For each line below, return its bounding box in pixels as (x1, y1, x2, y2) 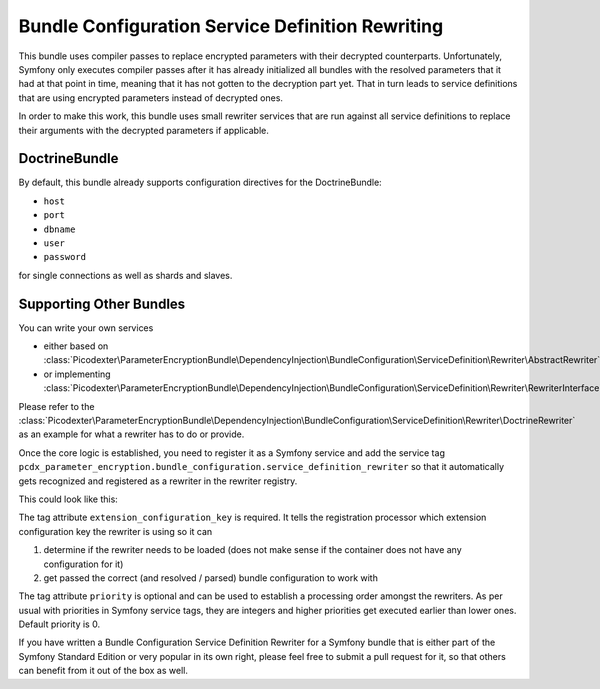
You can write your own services (18, 321, 154, 334)
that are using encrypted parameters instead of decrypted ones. (18, 91, 284, 104)
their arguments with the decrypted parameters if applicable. (18, 124, 270, 136)
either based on (43, 340, 109, 352)
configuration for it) (43, 558, 124, 570)
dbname (43, 223, 76, 235)
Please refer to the (18, 400, 95, 412)
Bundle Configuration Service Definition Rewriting (18, 15, 444, 37)
